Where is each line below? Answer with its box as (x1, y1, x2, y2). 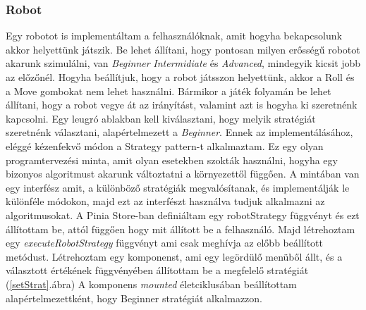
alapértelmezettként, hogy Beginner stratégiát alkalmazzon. (6, 290, 262, 305)
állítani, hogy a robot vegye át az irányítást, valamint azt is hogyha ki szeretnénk (6, 97, 358, 112)
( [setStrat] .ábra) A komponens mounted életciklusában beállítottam (6, 276, 297, 291)
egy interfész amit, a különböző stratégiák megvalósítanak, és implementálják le (6, 180, 350, 194)
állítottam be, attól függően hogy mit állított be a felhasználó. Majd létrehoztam (6, 221, 355, 236)
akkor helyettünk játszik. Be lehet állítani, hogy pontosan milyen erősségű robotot (6, 42, 360, 56)
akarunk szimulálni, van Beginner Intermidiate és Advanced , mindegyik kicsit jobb (6, 56, 361, 70)
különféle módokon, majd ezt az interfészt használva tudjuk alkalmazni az (6, 194, 325, 209)
